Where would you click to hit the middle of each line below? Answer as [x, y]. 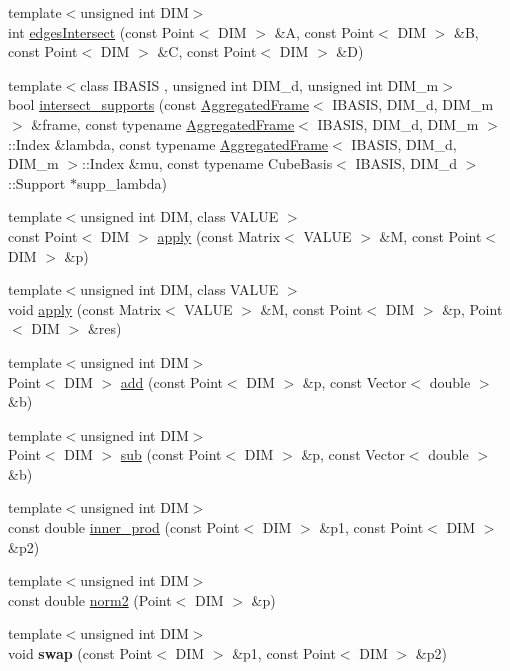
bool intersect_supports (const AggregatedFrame [158, 104]
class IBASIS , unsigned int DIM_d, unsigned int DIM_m [259, 84]
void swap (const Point [80, 653]
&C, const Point [207, 51]
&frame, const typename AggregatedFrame [163, 123]
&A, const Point [324, 31]
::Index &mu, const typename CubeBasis [207, 163]
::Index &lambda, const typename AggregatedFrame [168, 143]
